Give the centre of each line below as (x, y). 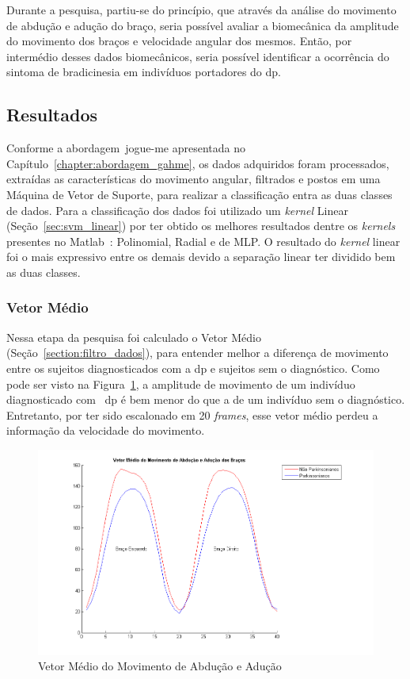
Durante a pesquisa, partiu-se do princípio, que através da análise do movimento (201, 10)
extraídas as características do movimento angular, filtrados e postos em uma (194, 179)
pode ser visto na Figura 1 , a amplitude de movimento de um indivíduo (181, 384)
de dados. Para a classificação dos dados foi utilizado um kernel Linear (177, 210)
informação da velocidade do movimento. (106, 430)
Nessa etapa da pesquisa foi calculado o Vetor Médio (134, 337)
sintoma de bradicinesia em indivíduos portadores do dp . (144, 72)
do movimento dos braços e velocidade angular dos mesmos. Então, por (179, 41)
